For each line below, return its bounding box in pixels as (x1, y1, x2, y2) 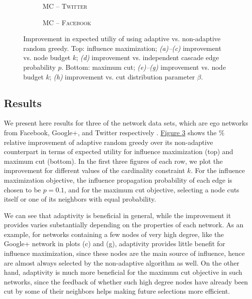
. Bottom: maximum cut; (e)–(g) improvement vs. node (61, 62, 226, 72)
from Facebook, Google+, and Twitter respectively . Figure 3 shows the (4, 127, 217, 137)
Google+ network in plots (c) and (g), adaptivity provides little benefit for (4, 238, 225, 249)
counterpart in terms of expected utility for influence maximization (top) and (4, 146, 234, 157)
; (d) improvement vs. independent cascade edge (76, 52, 219, 63)
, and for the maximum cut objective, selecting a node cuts (64, 184, 239, 194)
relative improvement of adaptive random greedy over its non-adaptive (4, 137, 213, 147)
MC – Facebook (43, 17, 92, 27)
